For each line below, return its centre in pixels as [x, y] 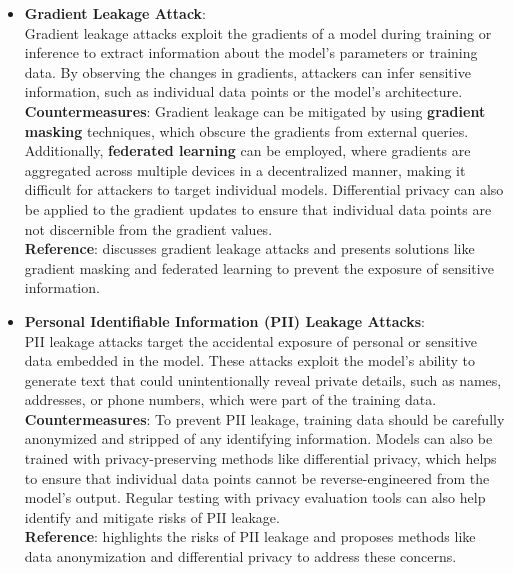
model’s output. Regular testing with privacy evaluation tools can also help [255, 497]
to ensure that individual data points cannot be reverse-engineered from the [257, 477]
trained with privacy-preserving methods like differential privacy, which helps [260, 458]
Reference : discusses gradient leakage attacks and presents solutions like [249, 248]
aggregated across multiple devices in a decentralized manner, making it [245, 169]
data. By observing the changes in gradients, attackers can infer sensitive [247, 71]
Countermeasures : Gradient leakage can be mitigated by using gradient [255, 110]
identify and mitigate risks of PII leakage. [152, 516]
